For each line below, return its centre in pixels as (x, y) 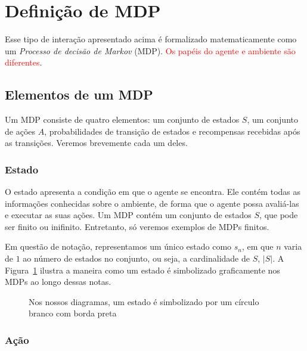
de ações (20, 131)
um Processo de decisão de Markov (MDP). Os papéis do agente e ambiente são (150, 50)
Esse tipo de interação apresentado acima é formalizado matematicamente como (151, 39)
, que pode (279, 215)
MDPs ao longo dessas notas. (58, 282)
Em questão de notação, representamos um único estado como (118, 246)
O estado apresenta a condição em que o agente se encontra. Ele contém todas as (153, 192)
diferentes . (24, 62)
